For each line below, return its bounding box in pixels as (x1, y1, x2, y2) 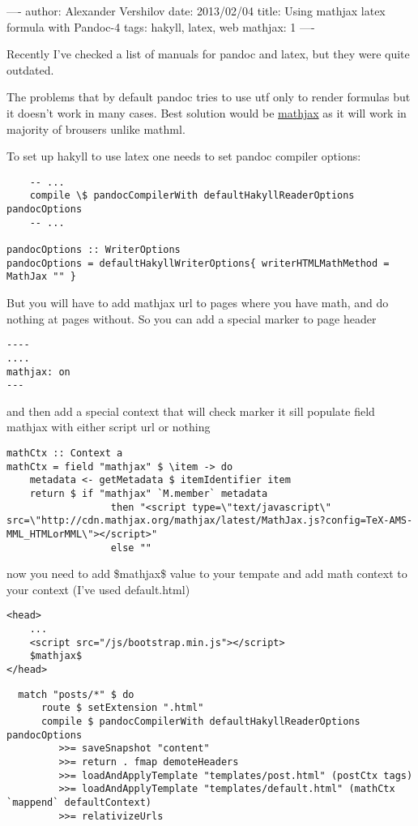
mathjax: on (6, 366, 70, 378)
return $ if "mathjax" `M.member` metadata (29, 487, 268, 499)
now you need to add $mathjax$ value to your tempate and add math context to (6, 565, 407, 582)
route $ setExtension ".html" (41, 702, 204, 714)
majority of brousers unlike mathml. (6, 120, 186, 137)
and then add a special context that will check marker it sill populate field (6, 402, 375, 419)
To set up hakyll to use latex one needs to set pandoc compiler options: (6, 148, 361, 165)
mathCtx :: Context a (6, 447, 123, 459)
